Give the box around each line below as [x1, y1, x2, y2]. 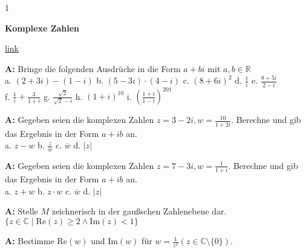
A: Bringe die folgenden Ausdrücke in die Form [5, 62, 181, 75]
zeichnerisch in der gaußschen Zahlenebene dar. [51, 205, 227, 217]
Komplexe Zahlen [5, 21, 80, 34]
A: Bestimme [5, 234, 54, 247]
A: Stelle [5, 205, 38, 217]
